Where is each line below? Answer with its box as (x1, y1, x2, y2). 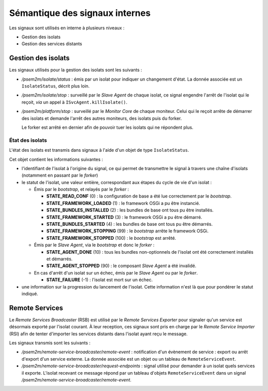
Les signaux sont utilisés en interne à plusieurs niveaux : (9, 25, 125, 31)
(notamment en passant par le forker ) (21, 172, 98, 179)
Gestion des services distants (21, 41, 82, 47)
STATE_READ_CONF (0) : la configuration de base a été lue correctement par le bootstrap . (46, 193, 232, 199)
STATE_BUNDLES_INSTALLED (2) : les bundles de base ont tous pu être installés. (46, 207, 214, 213)
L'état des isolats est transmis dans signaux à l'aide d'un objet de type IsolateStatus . (9, 147, 190, 153)
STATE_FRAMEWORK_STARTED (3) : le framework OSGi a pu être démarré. (46, 214, 202, 220)
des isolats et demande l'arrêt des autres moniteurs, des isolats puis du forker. (21, 115, 182, 121)
